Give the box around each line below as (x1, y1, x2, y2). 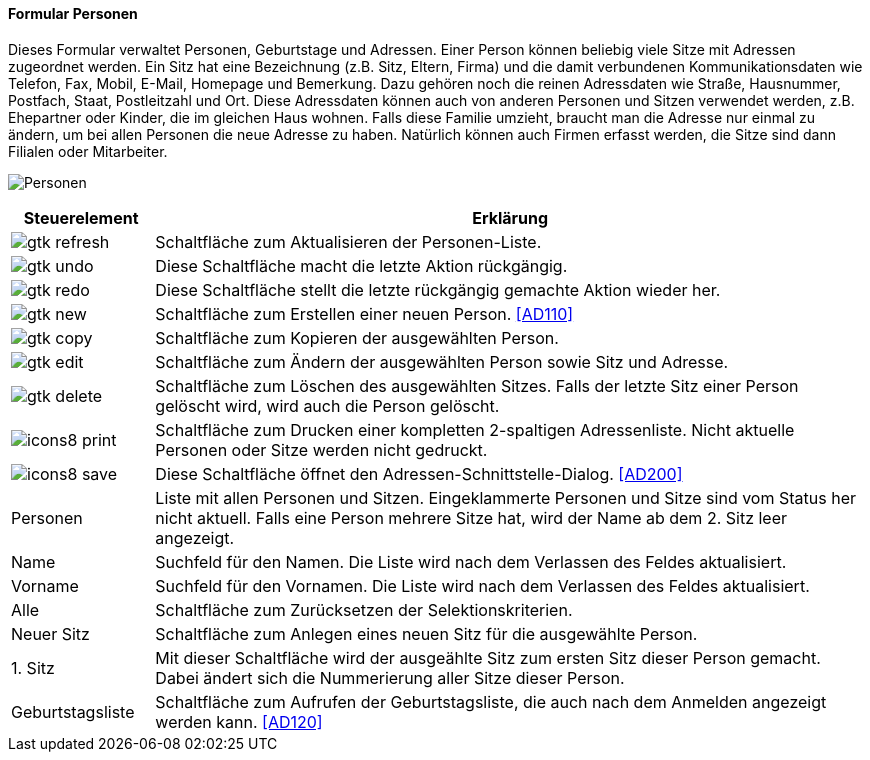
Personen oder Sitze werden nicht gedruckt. (155, 439, 488, 460)
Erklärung (472, 207, 549, 228)
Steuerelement (23, 207, 139, 228)
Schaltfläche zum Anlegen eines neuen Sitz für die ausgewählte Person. (155, 623, 698, 644)
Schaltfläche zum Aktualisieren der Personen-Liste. (155, 231, 542, 252)
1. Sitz (11, 657, 55, 678)
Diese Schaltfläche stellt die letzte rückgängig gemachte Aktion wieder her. (155, 279, 721, 300)
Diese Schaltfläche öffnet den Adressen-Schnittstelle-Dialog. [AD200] (155, 463, 683, 484)
